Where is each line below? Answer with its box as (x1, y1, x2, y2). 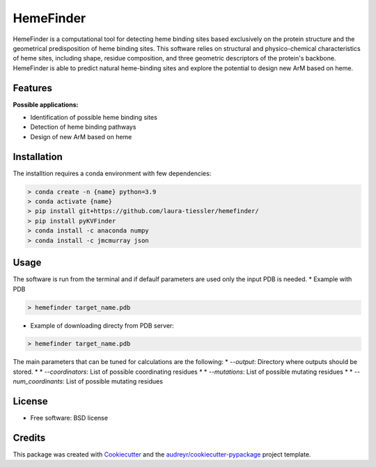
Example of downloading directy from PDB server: (30, 321, 174, 330)
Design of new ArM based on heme (30, 132, 132, 141)
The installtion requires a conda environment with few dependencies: (13, 169, 212, 177)
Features (13, 82, 52, 94)
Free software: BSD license (30, 414, 108, 422)
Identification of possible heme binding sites (30, 113, 158, 122)
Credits (13, 432, 46, 443)
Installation (13, 150, 63, 163)
